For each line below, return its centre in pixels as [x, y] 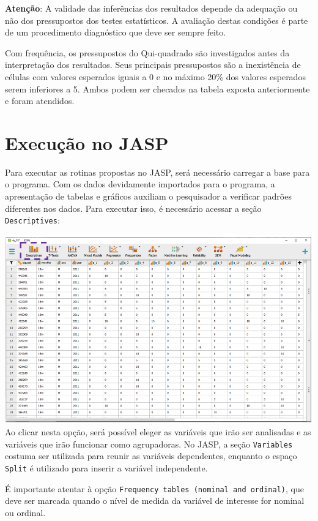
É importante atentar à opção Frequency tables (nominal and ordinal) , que [154, 488]
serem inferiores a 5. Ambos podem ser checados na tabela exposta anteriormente [157, 88]
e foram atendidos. [40, 101]
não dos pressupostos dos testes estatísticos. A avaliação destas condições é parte [157, 20]
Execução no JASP [87, 142]
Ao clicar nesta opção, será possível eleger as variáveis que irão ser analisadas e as [158, 432]
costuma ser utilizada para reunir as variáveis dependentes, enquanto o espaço [151, 456]
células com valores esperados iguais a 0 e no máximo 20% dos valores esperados [155, 76]
